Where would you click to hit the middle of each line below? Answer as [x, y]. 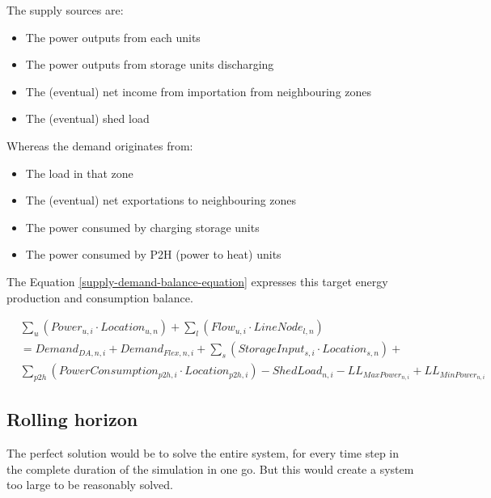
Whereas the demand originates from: [100, 145]
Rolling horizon [72, 419]
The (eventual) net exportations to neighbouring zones [161, 200]
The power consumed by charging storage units [142, 227]
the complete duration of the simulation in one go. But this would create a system [210, 468]
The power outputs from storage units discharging [150, 64]
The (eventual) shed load [87, 118]
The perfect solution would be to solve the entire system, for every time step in [203, 453]
